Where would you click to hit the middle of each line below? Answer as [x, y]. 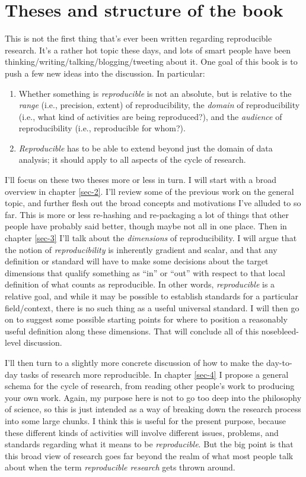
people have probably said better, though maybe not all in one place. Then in [146, 226]
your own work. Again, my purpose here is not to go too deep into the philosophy [153, 397]
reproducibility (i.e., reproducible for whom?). [102, 128]
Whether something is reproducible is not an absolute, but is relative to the [155, 93]
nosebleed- [280, 331]
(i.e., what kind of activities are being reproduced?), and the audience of [150, 116]
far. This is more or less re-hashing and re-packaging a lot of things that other [147, 214]
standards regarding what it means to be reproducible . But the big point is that [149, 444]
